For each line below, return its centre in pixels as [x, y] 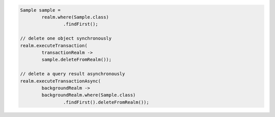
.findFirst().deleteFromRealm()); [106, 102]
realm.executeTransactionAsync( [61, 81]
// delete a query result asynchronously [73, 74]
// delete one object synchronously [66, 38]
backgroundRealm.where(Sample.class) [89, 95]
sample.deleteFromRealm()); [77, 60]
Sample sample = [40, 10]
